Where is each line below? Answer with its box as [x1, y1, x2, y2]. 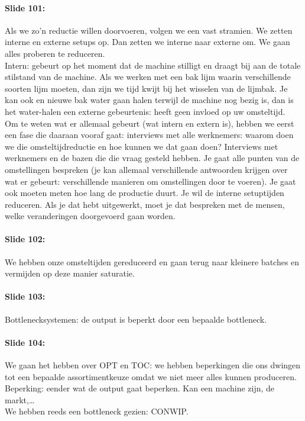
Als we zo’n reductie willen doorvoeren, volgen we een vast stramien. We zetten [5, 24, 293, 36]
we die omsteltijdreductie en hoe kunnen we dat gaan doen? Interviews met [5, 140, 278, 152]
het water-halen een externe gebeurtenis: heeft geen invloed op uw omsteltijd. [5, 105, 285, 117]
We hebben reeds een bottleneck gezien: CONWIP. [5, 405, 189, 417]
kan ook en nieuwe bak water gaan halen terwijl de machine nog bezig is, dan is [5, 94, 294, 106]
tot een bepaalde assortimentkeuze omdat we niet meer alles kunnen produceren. [5, 370, 297, 383]
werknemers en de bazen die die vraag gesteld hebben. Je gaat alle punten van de [5, 152, 300, 164]
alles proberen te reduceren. [5, 47, 105, 59]
